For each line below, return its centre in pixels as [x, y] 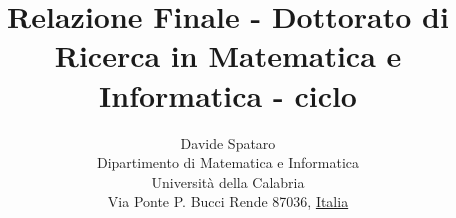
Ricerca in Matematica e [228, 55]
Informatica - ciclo [228, 94]
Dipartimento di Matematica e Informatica [228, 162]
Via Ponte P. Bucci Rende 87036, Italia [228, 201]
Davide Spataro [228, 142]
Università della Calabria [228, 181]
